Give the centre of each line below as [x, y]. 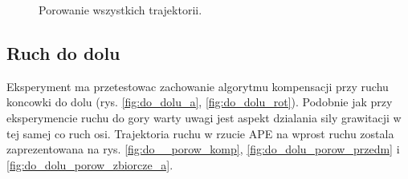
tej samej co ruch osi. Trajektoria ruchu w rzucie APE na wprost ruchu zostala [200, 133]
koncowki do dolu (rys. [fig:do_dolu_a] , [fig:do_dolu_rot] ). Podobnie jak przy [200, 102]
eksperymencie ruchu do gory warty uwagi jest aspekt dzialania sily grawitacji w [204, 117]
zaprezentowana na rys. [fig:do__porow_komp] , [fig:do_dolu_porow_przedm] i [203, 149]
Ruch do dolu [63, 52]
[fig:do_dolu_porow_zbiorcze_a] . [90, 164]
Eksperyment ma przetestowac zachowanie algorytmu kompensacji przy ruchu [198, 86]
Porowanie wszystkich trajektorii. [120, 10]
